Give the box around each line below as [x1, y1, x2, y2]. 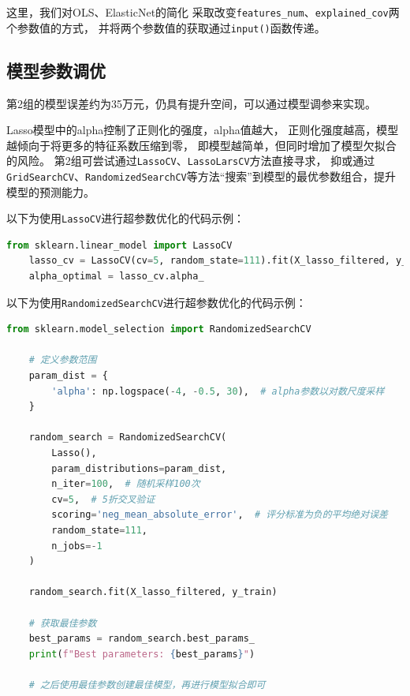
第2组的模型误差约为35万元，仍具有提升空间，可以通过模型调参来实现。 [6, 95, 376, 111]
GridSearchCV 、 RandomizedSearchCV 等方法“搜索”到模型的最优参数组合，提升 [6, 167, 396, 184]
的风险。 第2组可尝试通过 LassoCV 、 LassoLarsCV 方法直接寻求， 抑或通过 [6, 152, 375, 169]
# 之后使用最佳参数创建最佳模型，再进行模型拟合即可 [28, 679, 266, 690]
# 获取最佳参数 [28, 617, 97, 629]
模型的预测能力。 [6, 183, 95, 200]
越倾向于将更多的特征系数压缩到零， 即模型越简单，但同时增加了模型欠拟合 [6, 137, 397, 153]
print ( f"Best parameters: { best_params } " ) [28, 648, 255, 660]
